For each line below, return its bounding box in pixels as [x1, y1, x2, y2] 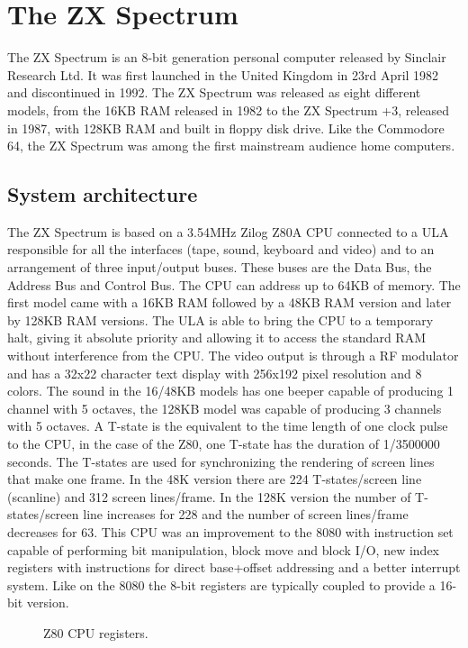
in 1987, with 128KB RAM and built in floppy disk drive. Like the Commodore [7, 118, 445, 137]
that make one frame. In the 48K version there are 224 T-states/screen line [7, 470, 422, 488]
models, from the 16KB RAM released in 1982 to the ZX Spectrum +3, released [7, 100, 450, 119]
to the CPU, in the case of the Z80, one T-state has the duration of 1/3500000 [7, 434, 440, 453]
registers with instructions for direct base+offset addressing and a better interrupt [7, 558, 461, 577]
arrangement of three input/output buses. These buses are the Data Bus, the [7, 258, 432, 277]
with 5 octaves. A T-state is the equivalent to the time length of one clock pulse [7, 416, 448, 435]
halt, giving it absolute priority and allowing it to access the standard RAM [7, 328, 426, 347]
